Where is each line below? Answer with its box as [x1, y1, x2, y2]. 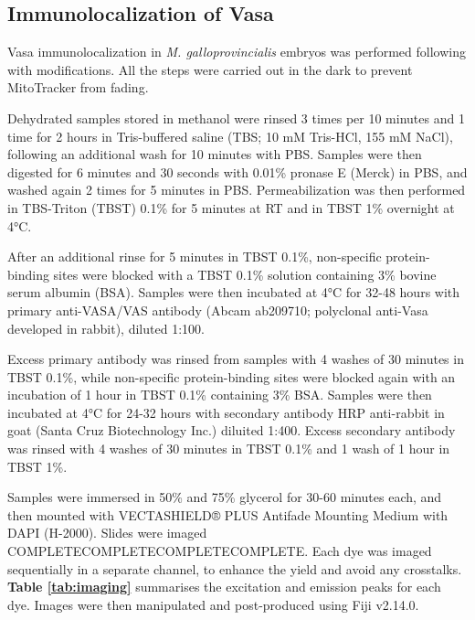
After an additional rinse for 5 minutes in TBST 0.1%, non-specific [7, 247, 382, 266]
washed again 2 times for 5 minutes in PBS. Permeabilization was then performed [7, 180, 466, 199]
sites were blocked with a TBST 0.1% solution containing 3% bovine [53, 264, 437, 283]
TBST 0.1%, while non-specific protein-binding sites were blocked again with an [7, 367, 456, 386]
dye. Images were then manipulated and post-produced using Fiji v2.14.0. [7, 594, 419, 614]
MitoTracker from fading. [7, 78, 149, 97]
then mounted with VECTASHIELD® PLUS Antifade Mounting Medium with [7, 505, 449, 524]
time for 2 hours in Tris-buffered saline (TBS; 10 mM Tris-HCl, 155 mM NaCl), [7, 126, 453, 145]
